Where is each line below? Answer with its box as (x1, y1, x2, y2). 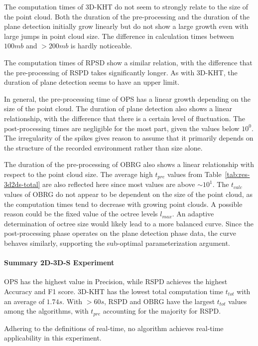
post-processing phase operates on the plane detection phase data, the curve (4, 228, 237, 238)
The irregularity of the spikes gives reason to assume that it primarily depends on (4, 133, 254, 143)
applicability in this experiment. (4, 333, 102, 343)
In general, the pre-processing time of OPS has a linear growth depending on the (4, 93, 251, 104)
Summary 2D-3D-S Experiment (4, 257, 115, 268)
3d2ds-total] (4, 179, 40, 189)
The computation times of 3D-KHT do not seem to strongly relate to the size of (4, 1, 249, 11)
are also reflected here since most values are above (42, 179, 195, 189)
